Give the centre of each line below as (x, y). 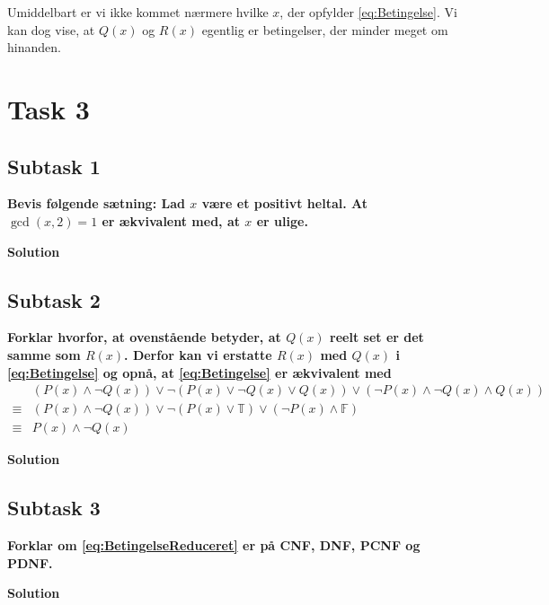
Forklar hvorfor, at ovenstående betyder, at (144, 337)
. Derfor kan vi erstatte (198, 354)
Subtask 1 (54, 166)
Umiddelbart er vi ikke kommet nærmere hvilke (138, 12)
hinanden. (34, 47)
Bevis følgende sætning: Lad (96, 203)
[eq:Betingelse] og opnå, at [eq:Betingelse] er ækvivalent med (199, 372)
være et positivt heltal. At (284, 203)
